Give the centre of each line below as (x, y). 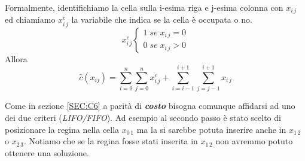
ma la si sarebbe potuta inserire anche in (211, 129)
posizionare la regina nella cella (62, 129)
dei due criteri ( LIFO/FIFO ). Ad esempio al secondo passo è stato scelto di (143, 117)
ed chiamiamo (30, 19)
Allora (16, 58)
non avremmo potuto (254, 141)
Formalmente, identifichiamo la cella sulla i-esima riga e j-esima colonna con (144, 7)
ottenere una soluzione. (47, 152)
